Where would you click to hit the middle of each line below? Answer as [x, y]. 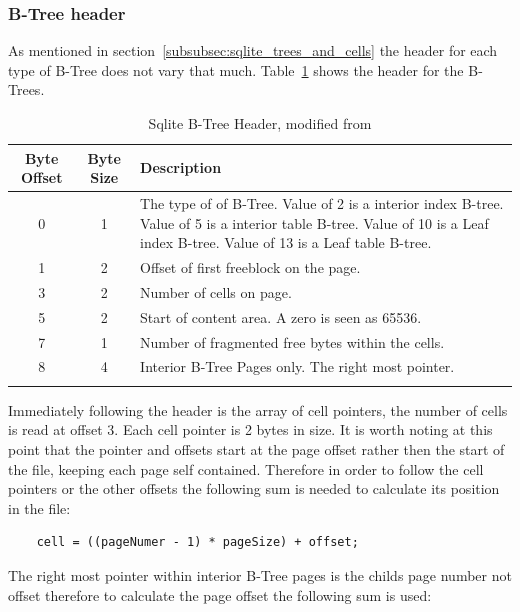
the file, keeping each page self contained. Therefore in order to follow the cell [246, 468]
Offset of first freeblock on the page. [250, 267]
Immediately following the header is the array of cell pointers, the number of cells [258, 409]
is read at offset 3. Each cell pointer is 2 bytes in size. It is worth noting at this [250, 429]
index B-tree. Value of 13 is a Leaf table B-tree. [286, 242]
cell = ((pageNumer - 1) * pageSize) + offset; [197, 542]
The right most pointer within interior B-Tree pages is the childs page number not [260, 574]
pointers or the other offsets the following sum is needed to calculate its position [254, 488]
